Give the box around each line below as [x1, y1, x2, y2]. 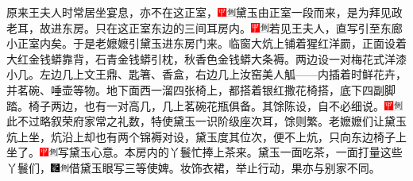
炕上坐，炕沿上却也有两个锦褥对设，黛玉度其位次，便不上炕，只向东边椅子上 [6, 128, 407, 144]
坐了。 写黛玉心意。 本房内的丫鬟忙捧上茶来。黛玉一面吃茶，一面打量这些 [6, 144, 403, 160]
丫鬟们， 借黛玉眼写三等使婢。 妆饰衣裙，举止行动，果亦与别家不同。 [6, 159, 380, 175]
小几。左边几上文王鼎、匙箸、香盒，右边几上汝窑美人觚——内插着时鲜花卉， [6, 66, 407, 83]
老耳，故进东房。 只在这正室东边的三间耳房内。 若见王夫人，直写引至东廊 [6, 19, 403, 36]
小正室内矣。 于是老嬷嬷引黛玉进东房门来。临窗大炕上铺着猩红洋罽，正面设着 [6, 35, 407, 52]
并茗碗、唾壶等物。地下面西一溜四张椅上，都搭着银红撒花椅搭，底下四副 [6, 81, 384, 98]
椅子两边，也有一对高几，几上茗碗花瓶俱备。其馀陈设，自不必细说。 [28, 97, 384, 114]
